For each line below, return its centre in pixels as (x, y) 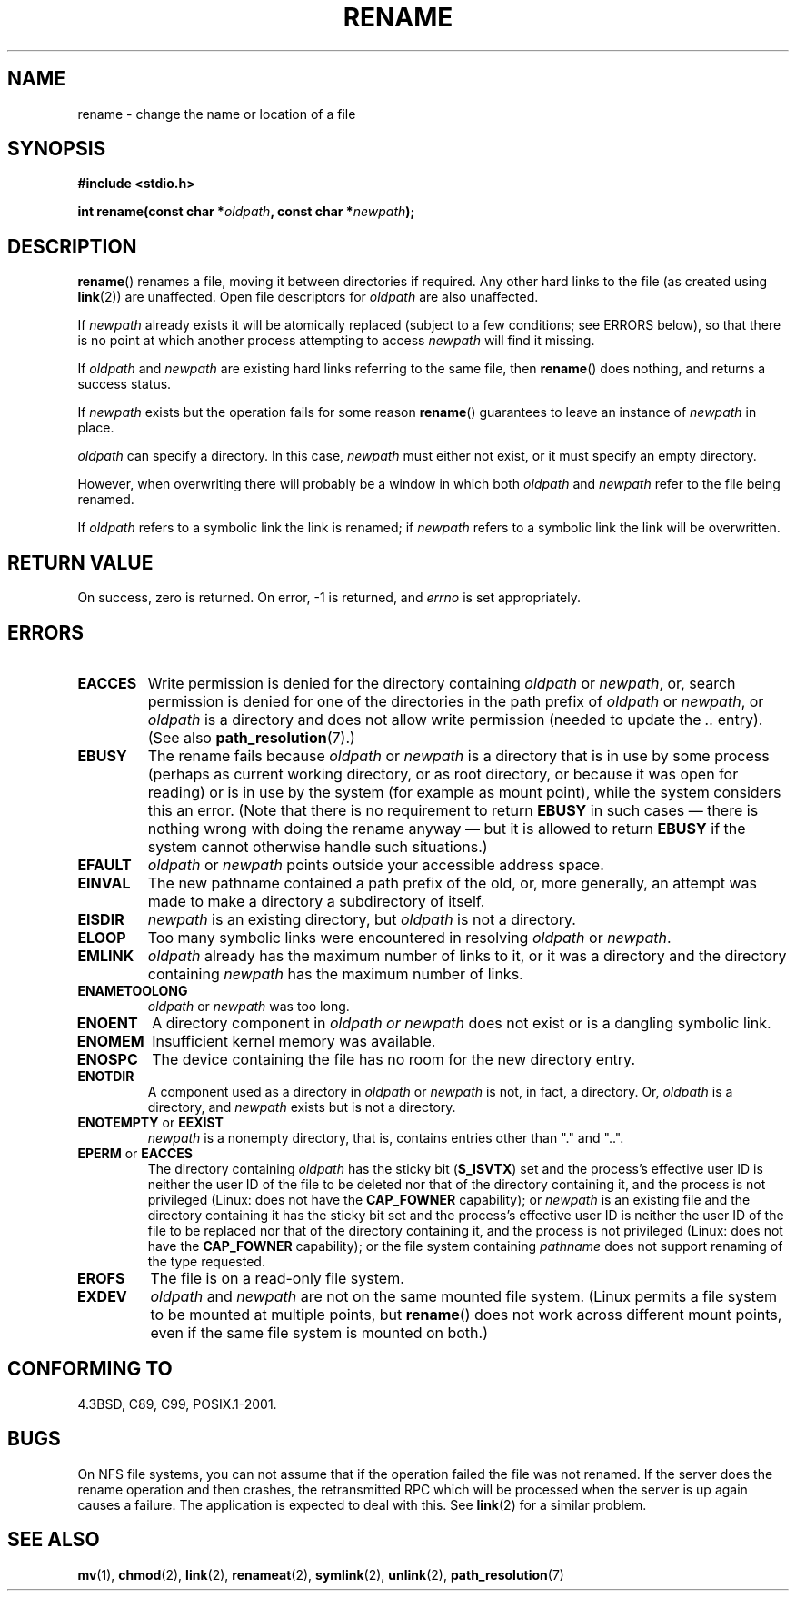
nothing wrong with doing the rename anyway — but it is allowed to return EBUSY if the (447, 828)
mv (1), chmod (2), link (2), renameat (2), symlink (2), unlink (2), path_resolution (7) (321, 1574)
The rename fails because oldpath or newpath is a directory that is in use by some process (458, 755)
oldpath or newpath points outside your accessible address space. (376, 864)
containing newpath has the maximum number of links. (335, 973)
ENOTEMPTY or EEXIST (150, 1122)
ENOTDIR (106, 1076)
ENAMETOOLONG (133, 990)
